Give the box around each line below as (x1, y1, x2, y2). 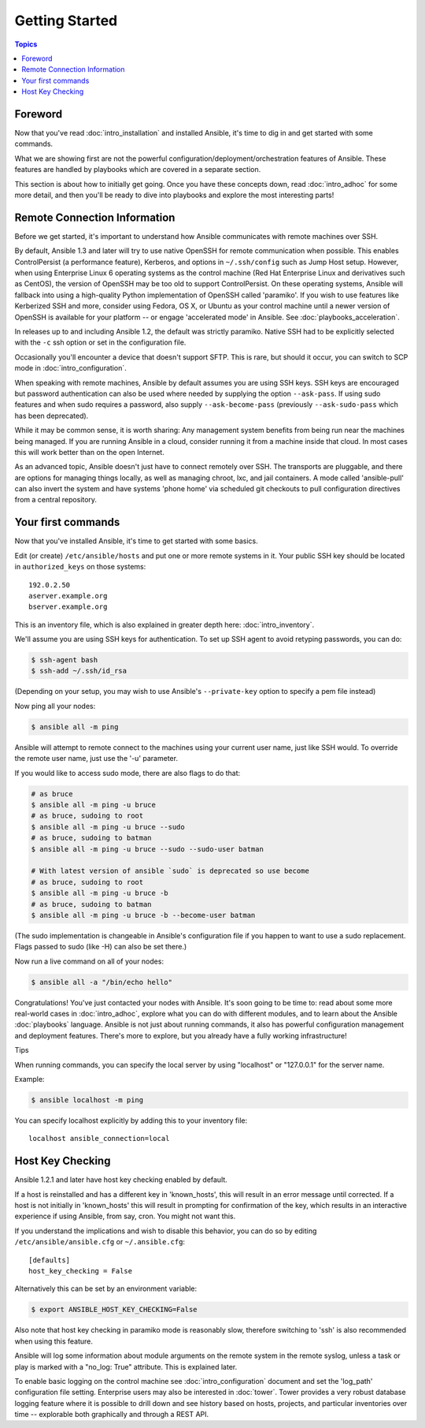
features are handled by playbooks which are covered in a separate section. (14, 165, 261, 174)
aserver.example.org (28, 591, 108, 600)
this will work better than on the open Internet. (14, 447, 164, 457)
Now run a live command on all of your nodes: (14, 956, 164, 966)
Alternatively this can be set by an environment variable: (14, 1284, 198, 1293)
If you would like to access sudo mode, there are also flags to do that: (14, 768, 241, 777)
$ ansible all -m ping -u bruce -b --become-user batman (31, 911, 256, 919)
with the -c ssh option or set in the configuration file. (14, 337, 187, 347)
